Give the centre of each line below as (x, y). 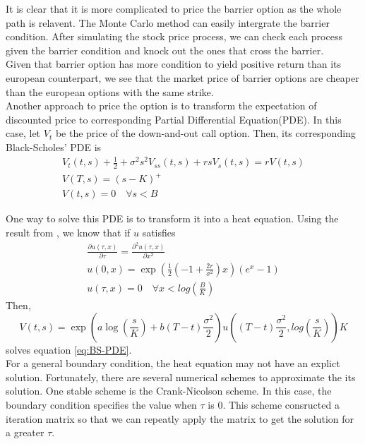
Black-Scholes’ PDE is (54, 146)
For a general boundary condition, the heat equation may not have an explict (173, 363)
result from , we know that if (68, 233)
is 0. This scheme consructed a (274, 404)
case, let (23, 133)
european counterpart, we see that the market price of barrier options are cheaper (182, 77)
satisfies (159, 233)
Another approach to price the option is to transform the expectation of (161, 106)
